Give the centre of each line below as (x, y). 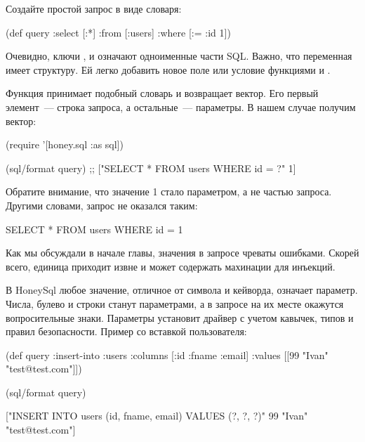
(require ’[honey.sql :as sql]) (65, 144)
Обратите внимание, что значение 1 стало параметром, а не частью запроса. (169, 191)
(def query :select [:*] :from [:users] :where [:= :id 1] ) (118, 32)
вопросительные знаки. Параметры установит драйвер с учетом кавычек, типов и (180, 317)
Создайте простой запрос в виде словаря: (94, 8)
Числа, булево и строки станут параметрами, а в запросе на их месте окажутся (175, 303)
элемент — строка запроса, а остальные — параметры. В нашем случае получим (181, 106)
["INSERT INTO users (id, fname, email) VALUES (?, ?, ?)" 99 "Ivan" (157, 416)
